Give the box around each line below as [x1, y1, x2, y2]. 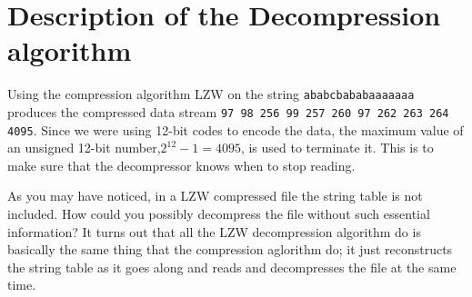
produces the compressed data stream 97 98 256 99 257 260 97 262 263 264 [7, 102, 449, 121]
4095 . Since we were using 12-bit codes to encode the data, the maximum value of [7, 120, 464, 139]
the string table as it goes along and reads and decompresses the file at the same [7, 257, 457, 276]
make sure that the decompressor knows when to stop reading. [7, 155, 356, 174]
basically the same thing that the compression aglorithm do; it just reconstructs [7, 240, 453, 259]
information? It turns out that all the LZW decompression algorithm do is [7, 222, 421, 241]
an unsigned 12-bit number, [7, 138, 161, 157]
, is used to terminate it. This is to [240, 138, 434, 157]
